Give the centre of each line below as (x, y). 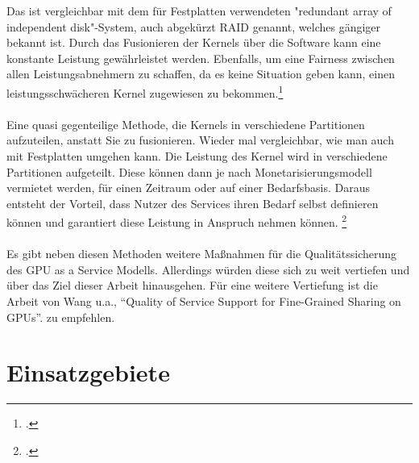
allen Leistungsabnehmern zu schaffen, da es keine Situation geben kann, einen (201, 74)
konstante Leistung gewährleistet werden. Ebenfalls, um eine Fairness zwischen (201, 58)
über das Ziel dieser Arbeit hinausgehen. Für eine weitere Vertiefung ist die (192, 285)
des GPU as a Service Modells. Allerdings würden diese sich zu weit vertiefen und (208, 269)
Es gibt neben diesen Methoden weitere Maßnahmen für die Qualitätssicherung (202, 254)
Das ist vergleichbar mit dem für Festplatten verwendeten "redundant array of (199, 10)
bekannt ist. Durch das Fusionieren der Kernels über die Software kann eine (194, 42)
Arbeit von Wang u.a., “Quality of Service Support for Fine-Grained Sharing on (204, 301)
